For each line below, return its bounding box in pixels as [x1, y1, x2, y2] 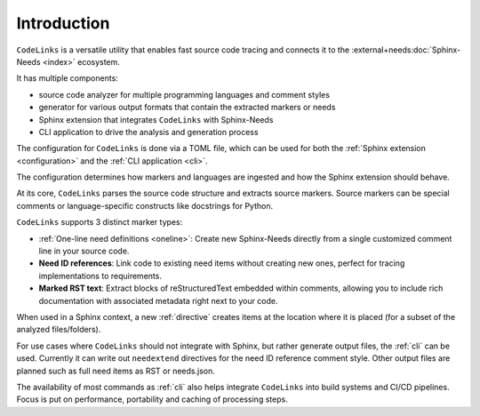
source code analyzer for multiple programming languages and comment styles [38, 89, 331, 100]
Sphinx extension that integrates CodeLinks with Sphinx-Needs [38, 114, 274, 124]
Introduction [16, 13, 110, 33]
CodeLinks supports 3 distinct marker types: [16, 217, 183, 228]
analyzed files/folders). [16, 324, 101, 335]
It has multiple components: [16, 73, 119, 84]
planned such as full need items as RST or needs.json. [16, 365, 215, 376]
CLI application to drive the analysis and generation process [38, 126, 259, 137]
